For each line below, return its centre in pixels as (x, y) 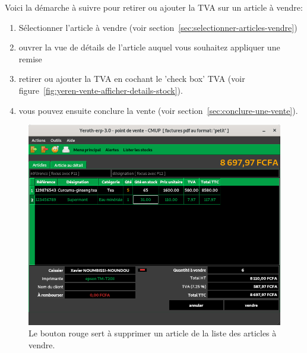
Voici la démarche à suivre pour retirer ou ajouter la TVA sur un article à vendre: (154, 7)
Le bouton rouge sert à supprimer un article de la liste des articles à (153, 333)
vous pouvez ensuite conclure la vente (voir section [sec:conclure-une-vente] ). (158, 110)
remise (30, 58)
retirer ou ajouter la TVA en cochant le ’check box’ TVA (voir (132, 79)
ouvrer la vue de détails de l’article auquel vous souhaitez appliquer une (149, 47)
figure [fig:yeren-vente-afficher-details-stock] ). (101, 90)
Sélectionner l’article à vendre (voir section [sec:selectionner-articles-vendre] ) (158, 27)
